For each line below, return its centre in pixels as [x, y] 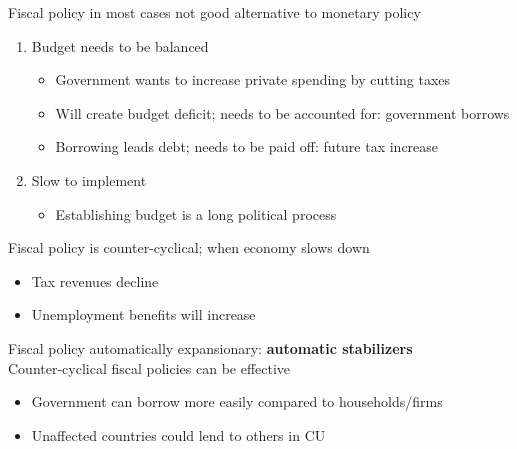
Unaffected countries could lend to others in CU [178, 434]
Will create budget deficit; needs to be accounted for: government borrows [282, 112]
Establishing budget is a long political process [196, 213]
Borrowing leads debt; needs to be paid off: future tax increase [247, 146]
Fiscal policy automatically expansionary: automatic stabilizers [210, 347]
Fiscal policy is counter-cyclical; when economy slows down [189, 247]
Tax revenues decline [95, 280]
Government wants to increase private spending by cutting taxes [253, 79]
